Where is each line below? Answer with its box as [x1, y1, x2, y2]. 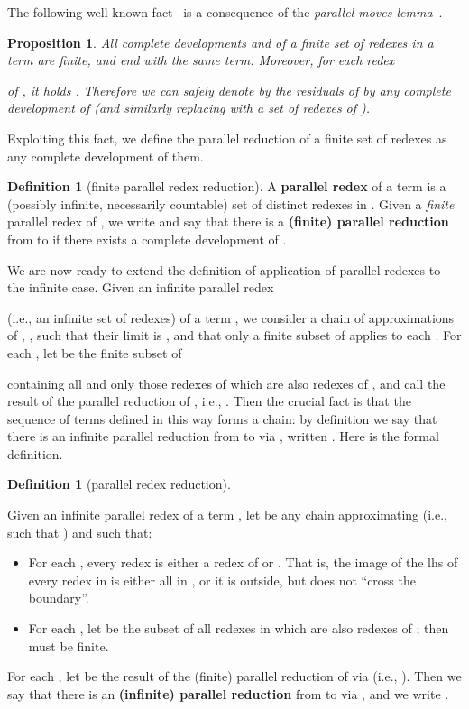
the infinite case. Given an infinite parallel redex [7, 278, 274, 297]
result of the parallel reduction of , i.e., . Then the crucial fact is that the [7, 391, 411, 410]
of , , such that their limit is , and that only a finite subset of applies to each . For [7, 326, 462, 345]
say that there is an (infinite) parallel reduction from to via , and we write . [7, 684, 449, 703]
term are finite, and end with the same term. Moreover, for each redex [7, 51, 395, 69]
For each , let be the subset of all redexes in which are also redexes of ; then [28, 619, 449, 638]
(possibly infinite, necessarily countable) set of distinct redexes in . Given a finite [7, 194, 455, 213]
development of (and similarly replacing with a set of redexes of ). [7, 98, 371, 117]
